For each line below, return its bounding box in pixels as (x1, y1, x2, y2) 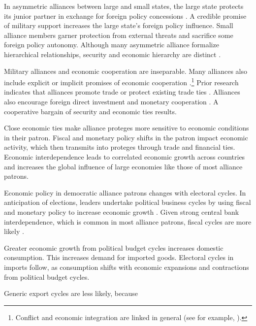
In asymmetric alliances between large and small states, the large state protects (4, 1, 244, 11)
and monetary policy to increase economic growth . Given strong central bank (4, 206, 239, 217)
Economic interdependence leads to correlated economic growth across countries (4, 151, 245, 162)
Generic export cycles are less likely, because (4, 288, 138, 298)
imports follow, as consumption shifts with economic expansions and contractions (4, 261, 249, 272)
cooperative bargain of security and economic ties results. (4, 106, 177, 116)
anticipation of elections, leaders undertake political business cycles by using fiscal (4, 197, 251, 207)
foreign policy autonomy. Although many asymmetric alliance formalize (4, 39, 219, 50)
